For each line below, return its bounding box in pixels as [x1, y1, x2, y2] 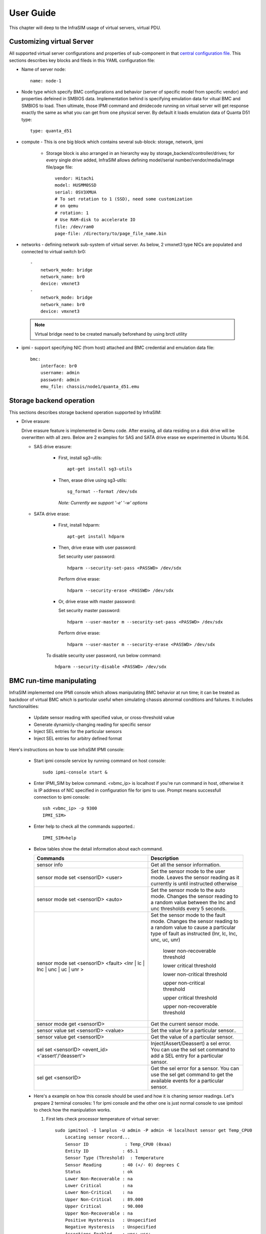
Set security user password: [58, 553, 116, 560]
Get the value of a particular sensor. [150, 1034, 234, 1041]
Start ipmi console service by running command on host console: [33, 758, 166, 764]
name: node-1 [30, 78, 62, 83]
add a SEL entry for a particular [150, 1052, 224, 1059]
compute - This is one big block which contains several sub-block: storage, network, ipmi [21, 139, 203, 145]
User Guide [9, 7, 56, 18]
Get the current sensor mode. [150, 1021, 219, 1028]
